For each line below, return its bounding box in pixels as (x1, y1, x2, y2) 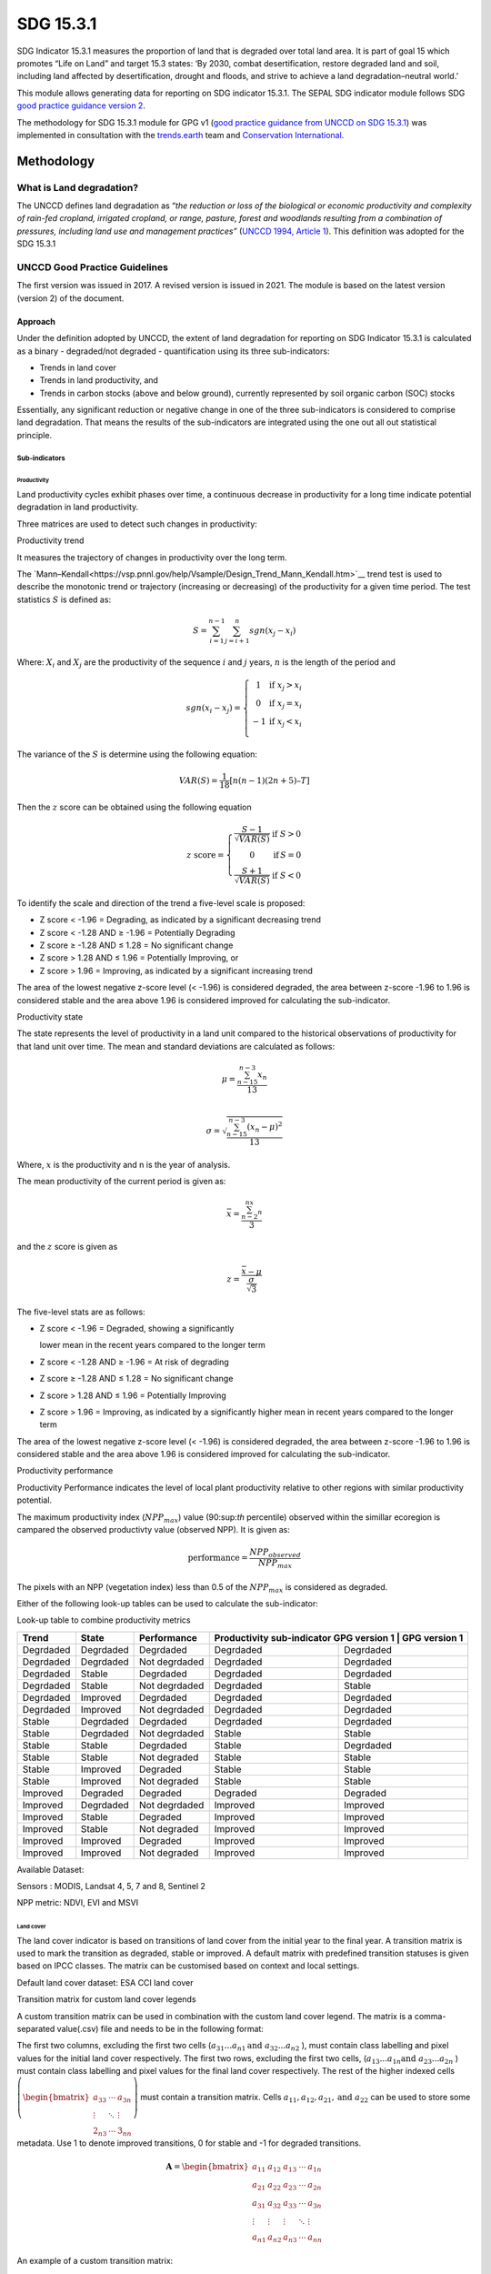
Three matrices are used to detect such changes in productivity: (16, 518, 258, 529)
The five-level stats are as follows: (16, 1306, 145, 1317)
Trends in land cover (39, 362, 117, 373)
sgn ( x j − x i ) (249, 625, 296, 638)
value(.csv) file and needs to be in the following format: (56, 2024, 264, 2035)
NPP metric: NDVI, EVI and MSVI (16, 1897, 139, 1908)
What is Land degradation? (16, 181, 139, 194)
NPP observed (249, 1547, 302, 1560)
